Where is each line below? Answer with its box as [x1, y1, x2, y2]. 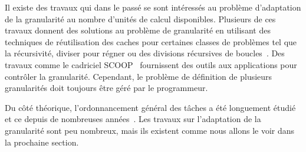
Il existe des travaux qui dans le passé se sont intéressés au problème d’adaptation [5, 1, 301, 13]
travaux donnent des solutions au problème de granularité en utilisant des [5, 24, 271, 36]
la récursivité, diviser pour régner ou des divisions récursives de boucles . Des [5, 47, 285, 59]
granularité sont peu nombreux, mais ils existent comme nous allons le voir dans [5, 124, 295, 136]
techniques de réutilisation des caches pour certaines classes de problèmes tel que [5, 35, 297, 48]
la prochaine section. [5, 136, 79, 148]
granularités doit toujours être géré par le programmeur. [5, 82, 208, 94]
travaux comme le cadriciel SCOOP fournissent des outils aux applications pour [5, 58, 297, 70]
